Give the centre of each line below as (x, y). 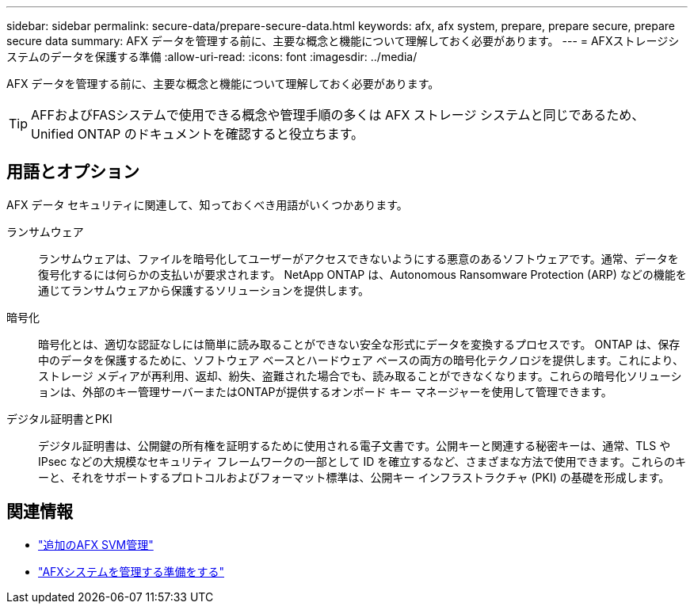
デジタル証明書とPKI (59, 418)
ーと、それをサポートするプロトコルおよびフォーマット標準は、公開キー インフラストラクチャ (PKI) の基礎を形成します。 (354, 477)
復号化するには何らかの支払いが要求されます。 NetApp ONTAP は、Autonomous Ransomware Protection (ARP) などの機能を (362, 274)
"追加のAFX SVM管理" (96, 544)
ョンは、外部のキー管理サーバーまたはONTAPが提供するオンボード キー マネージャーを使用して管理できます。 (325, 391)
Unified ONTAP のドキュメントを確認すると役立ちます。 (198, 134)
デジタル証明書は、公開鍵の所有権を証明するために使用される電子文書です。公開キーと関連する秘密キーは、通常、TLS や (355, 445)
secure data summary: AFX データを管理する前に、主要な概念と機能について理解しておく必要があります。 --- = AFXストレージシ (343, 41)
